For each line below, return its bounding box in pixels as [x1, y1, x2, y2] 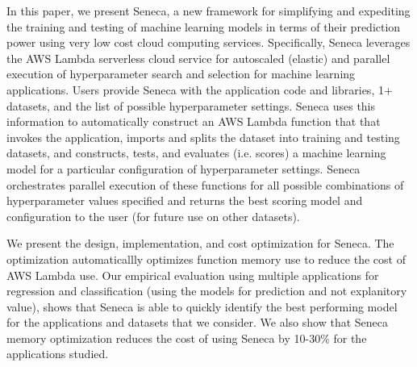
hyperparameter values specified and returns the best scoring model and [6, 192, 363, 209]
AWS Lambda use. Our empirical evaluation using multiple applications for [6, 266, 379, 283]
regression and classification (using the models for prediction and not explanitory [6, 282, 407, 299]
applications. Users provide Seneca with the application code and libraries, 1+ [6, 81, 393, 98]
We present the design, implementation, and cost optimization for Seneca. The [6, 235, 394, 252]
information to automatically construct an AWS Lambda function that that [6, 113, 381, 130]
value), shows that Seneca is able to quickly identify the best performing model [6, 298, 398, 315]
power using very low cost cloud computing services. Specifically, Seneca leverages [6, 34, 411, 51]
